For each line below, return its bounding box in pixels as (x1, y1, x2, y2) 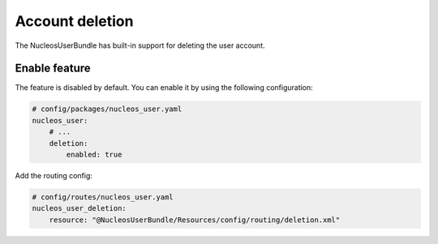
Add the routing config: (15, 170, 93, 180)
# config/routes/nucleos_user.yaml (32, 192, 174, 202)
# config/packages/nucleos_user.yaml (32, 105, 182, 113)
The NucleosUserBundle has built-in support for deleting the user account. (15, 41, 265, 50)
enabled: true (66, 150, 122, 159)
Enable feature (15, 62, 91, 75)
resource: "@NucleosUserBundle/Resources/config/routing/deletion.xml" (49, 215, 341, 225)
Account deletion (15, 12, 134, 30)
